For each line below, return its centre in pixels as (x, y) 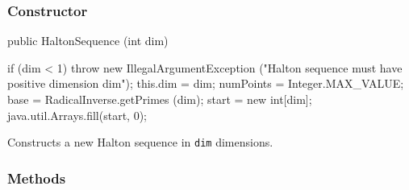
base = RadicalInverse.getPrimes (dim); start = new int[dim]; (160, 99)
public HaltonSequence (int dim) (88, 41)
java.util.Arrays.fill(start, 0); (77, 115)
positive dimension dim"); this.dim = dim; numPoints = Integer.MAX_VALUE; (206, 83)
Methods (37, 178)
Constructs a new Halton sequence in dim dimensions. (140, 142)
